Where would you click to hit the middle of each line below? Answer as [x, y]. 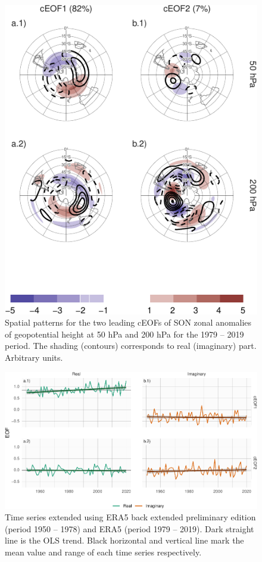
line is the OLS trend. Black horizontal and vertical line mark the [124, 540]
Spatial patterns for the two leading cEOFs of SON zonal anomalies [128, 322]
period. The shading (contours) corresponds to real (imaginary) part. [131, 346]
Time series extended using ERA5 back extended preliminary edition [130, 517]
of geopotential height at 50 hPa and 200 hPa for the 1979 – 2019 [124, 334]
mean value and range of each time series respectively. [103, 552]
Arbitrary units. [34, 357]
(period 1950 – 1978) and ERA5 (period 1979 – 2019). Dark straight [130, 528]
